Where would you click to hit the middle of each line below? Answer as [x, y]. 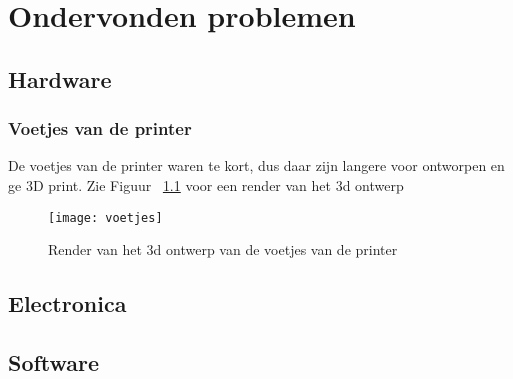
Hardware [60, 78]
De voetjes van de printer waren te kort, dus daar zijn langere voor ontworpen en [256, 165]
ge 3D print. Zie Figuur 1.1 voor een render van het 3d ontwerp [206, 184]
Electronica [67, 303]
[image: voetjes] [105, 217]
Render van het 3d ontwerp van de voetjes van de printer [223, 249]
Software [54, 361]
